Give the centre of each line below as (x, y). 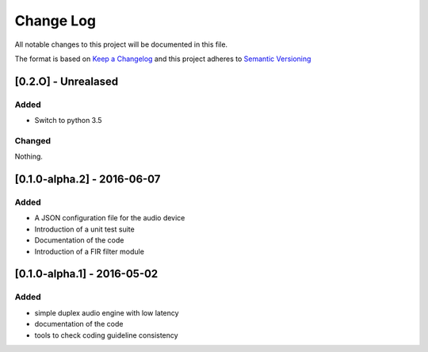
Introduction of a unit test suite (84, 229)
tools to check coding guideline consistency (106, 335)
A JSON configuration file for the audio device (110, 218)
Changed (33, 140)
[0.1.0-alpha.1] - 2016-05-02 (86, 274)
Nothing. (29, 157)
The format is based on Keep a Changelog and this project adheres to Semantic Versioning (163, 59)
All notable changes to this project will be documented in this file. (121, 44)
